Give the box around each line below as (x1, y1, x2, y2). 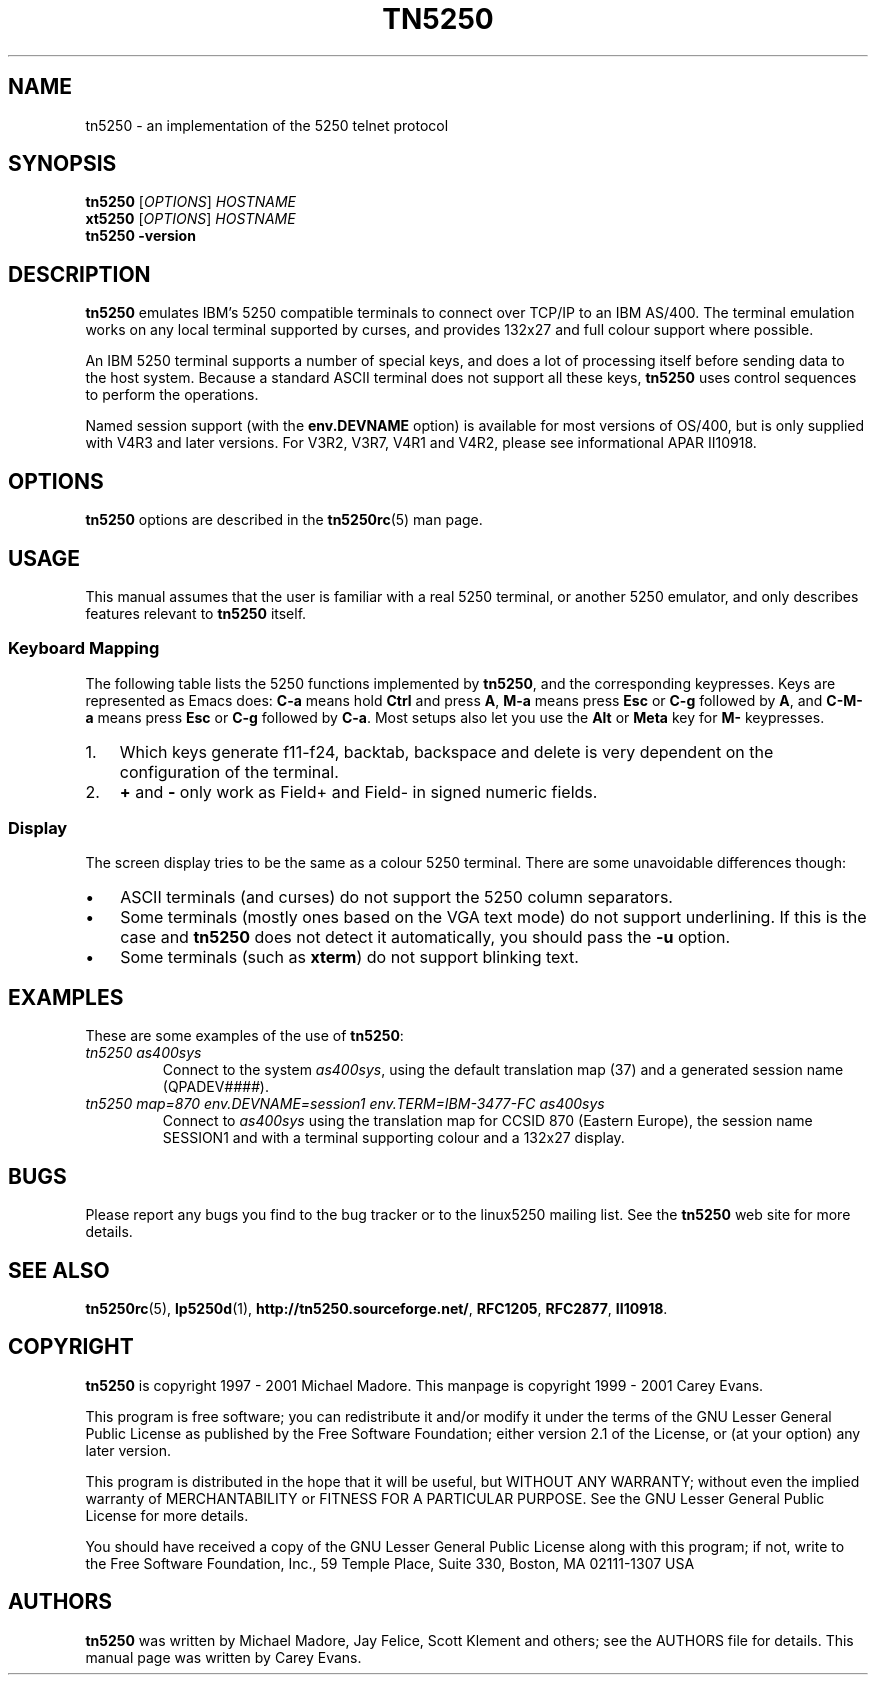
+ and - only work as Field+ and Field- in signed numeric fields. (119, 781, 598, 802)
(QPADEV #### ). (162, 1078, 269, 1096)
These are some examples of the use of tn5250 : (85, 1027, 404, 1045)
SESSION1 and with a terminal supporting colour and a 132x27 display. (162, 1129, 625, 1147)
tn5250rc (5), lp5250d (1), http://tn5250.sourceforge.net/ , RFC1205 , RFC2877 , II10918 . (85, 1300, 668, 1317)
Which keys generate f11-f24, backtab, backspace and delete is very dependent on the (119, 741, 774, 762)
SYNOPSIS (8, 151, 117, 177)
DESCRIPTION (8, 261, 151, 287)
